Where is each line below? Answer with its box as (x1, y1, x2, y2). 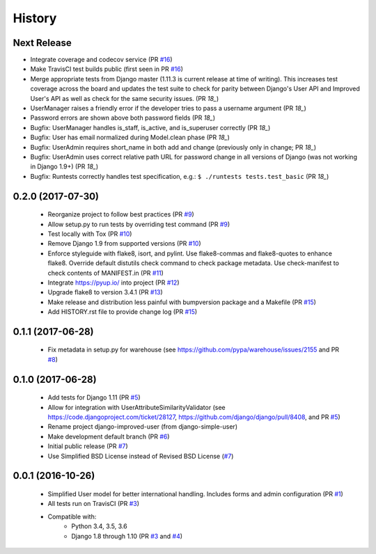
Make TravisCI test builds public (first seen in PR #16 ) (30, 65, 184, 73)
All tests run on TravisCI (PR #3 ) (47, 500, 139, 508)
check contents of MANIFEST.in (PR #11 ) (47, 269, 164, 277)
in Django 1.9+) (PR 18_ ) (30, 162, 99, 171)
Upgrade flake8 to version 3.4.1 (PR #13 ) (47, 288, 163, 296)
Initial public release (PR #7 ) (47, 442, 128, 450)
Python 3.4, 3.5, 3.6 (71, 522, 128, 530)
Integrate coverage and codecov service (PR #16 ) (30, 56, 173, 64)
